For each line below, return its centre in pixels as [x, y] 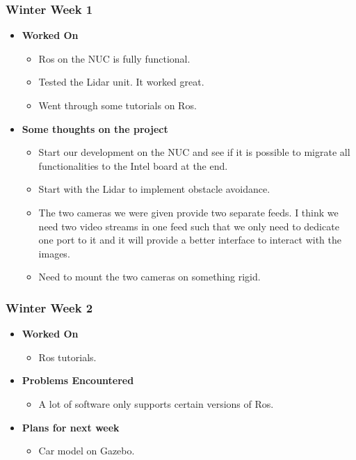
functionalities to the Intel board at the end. [133, 165]
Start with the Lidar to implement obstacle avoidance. [154, 189]
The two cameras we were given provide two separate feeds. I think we [188, 212]
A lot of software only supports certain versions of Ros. [156, 403]
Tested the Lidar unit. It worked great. [121, 82]
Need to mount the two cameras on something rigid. [149, 277]
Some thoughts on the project [95, 128]
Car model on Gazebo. [87, 451]
